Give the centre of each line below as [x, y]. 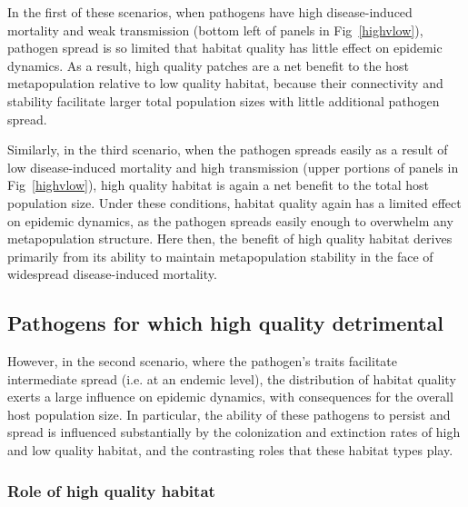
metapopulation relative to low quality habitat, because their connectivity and [225, 83]
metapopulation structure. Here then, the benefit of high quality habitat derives [230, 239]
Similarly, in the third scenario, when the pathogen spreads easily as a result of [228, 149]
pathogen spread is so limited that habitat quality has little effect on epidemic [225, 48]
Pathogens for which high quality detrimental [225, 323]
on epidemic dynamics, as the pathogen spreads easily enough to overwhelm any [230, 220]
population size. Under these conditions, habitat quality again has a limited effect [234, 202]
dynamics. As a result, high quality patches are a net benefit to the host [208, 65]
